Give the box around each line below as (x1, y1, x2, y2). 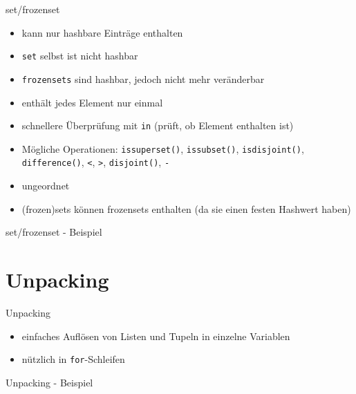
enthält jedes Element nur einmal (21, 95, 163, 109)
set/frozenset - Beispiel (6, 225, 102, 239)
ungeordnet (21, 178, 70, 193)
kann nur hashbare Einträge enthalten (21, 25, 183, 39)
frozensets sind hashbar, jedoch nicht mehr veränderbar (21, 71, 265, 86)
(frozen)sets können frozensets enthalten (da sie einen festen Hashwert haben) (21, 201, 351, 216)
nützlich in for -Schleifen (21, 352, 125, 366)
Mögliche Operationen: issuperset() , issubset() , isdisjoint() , (21, 141, 304, 156)
